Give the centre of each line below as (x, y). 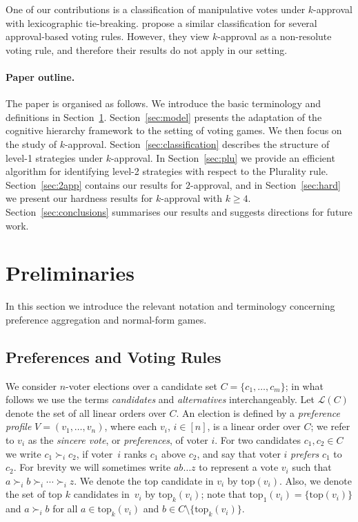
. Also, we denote (316, 480)
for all (65, 509)
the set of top (34, 494)
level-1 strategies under (54, 157)
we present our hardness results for (79, 198)
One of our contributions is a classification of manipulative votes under (156, 9)
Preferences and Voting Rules (113, 356)
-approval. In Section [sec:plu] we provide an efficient (223, 157)
